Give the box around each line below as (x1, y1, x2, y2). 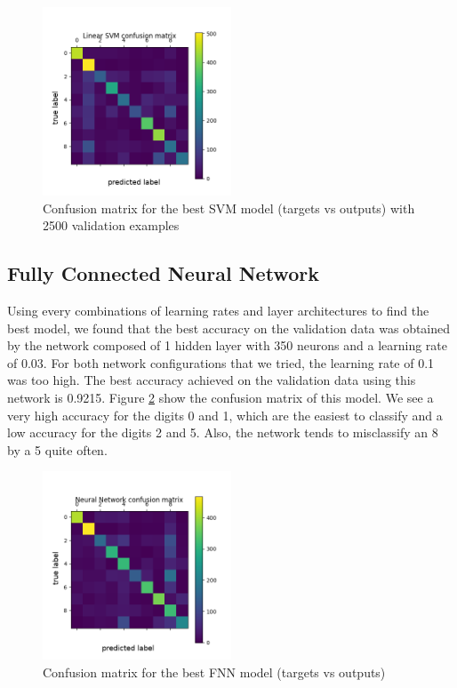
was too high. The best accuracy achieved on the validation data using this (7, 371, 416, 389)
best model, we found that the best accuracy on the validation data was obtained (7, 318, 451, 337)
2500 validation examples (43, 216, 180, 235)
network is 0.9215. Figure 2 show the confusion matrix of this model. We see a (7, 388, 434, 406)
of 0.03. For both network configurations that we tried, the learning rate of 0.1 (7, 353, 435, 372)
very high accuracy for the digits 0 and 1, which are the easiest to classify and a (7, 405, 443, 424)
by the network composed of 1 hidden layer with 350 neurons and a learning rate (7, 336, 448, 355)
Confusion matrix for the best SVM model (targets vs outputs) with (43, 198, 415, 217)
